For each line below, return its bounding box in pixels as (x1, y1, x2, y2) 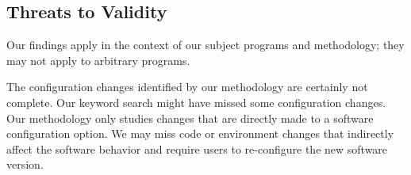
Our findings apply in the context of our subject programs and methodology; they (6, 36, 405, 53)
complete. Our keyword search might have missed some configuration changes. (6, 93, 386, 110)
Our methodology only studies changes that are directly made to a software (6, 109, 374, 126)
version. (6, 156, 44, 173)
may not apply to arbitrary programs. (6, 51, 190, 68)
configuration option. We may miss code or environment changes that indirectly (6, 125, 394, 142)
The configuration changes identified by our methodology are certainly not (6, 78, 368, 95)
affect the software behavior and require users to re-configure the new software (6, 140, 388, 157)
